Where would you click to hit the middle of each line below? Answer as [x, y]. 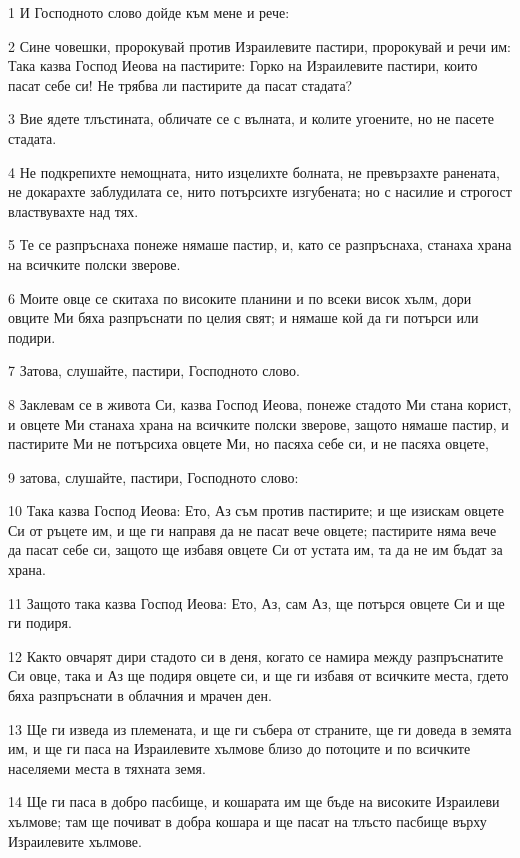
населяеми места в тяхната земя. [107, 767]
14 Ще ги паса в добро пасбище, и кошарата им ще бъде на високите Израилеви [254, 801]
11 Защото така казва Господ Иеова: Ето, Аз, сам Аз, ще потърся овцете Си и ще [256, 602]
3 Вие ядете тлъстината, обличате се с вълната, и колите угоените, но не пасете [251, 118]
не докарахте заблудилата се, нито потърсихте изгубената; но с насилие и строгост [260, 191]
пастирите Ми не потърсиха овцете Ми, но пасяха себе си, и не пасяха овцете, [248, 443]
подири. [32, 336]
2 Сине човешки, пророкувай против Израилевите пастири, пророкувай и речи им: [259, 45]
